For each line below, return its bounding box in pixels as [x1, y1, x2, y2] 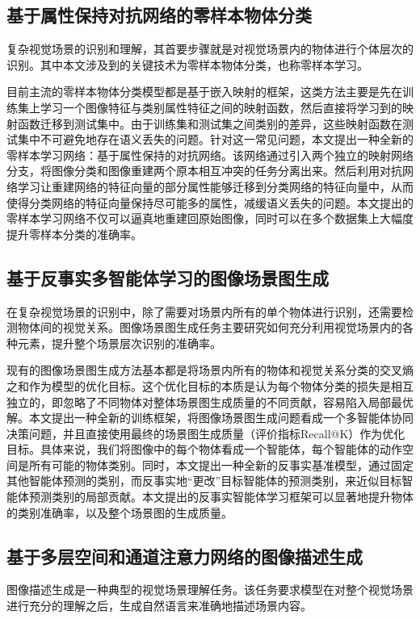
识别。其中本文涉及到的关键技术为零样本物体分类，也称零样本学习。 [6, 56, 368, 73]
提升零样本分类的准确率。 [6, 225, 142, 242]
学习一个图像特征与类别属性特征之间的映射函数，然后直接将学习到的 [40, 98, 402, 115]
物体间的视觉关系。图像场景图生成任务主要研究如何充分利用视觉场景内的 [17, 319, 402, 336]
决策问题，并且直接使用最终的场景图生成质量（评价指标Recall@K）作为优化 [6, 425, 405, 441]
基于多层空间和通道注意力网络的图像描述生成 [6, 543, 363, 568]
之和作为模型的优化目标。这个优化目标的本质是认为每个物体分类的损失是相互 [6, 377, 414, 394]
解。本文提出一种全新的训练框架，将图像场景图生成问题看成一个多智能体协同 [6, 409, 414, 426]
